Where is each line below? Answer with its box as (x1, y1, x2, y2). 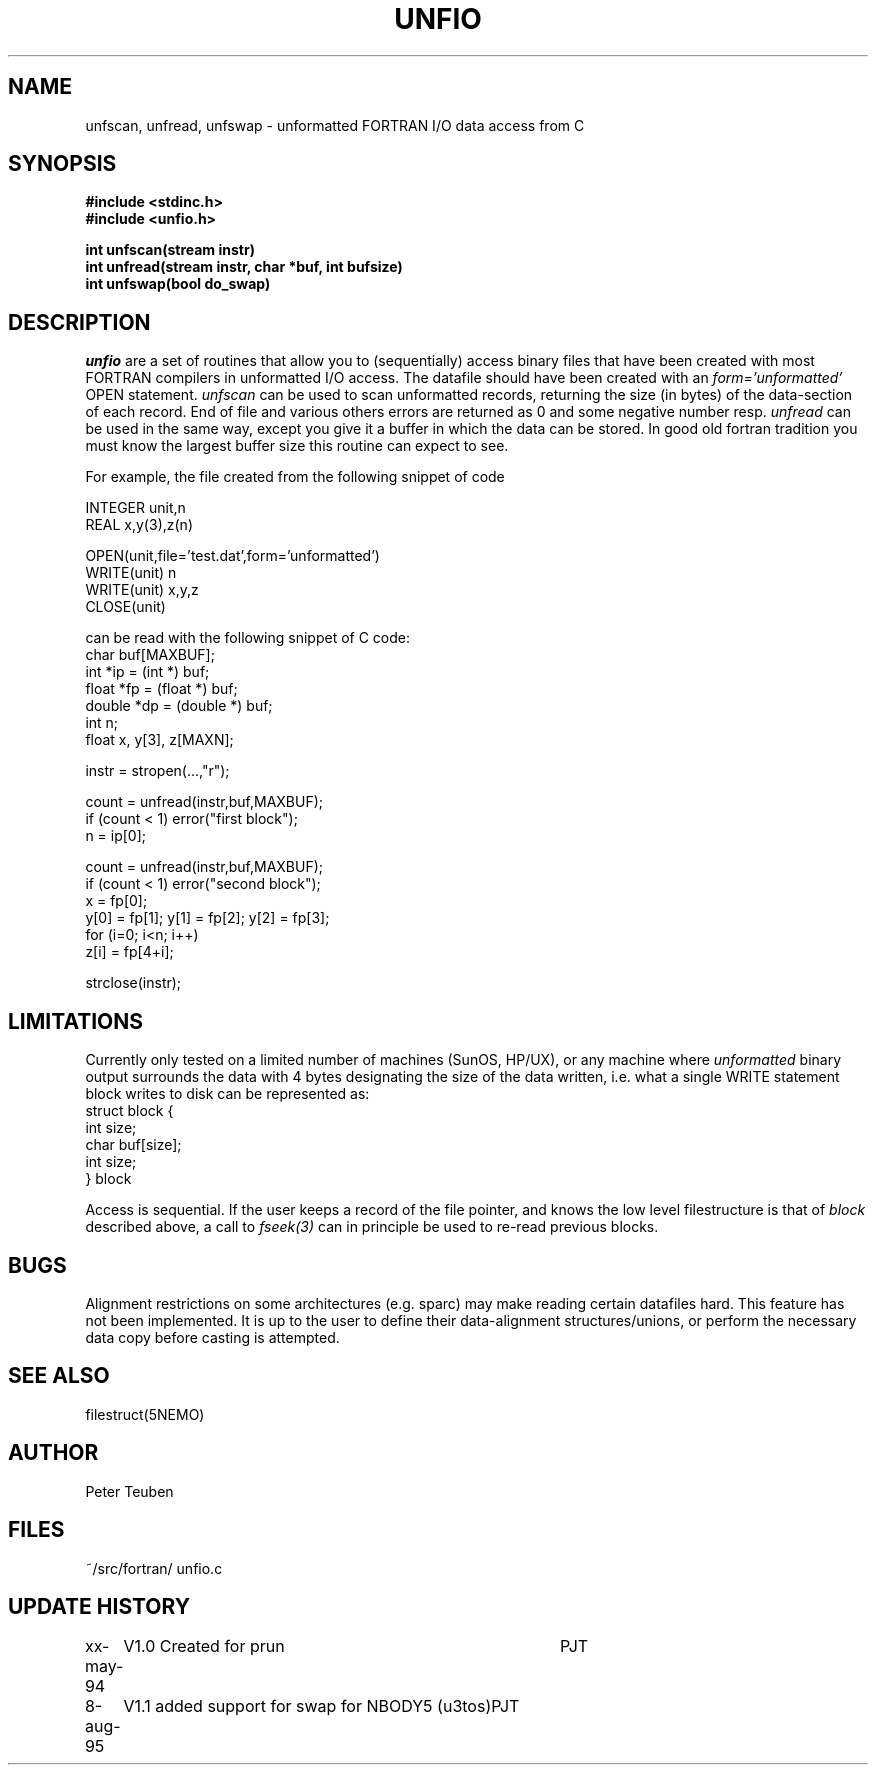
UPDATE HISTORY (8, 1593, 191, 1619)
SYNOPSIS (8, 151, 117, 177)
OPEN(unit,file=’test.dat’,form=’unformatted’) (85, 547, 380, 565)
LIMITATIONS (8, 1008, 144, 1034)
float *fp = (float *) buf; (85, 680, 238, 698)
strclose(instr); (85, 974, 182, 992)
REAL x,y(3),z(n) (85, 516, 193, 534)
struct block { (85, 1102, 174, 1120)
